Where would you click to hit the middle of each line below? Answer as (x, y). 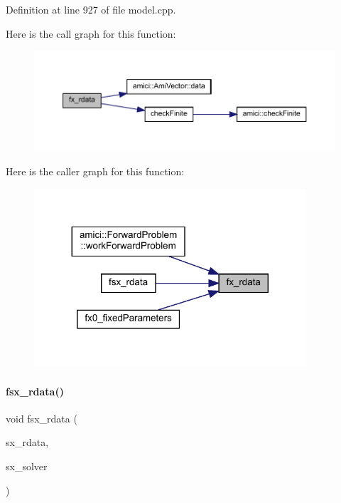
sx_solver (27, 466)
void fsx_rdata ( (42, 418)
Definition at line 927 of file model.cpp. (91, 9)
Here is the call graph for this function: (91, 33)
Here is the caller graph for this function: (95, 171)
